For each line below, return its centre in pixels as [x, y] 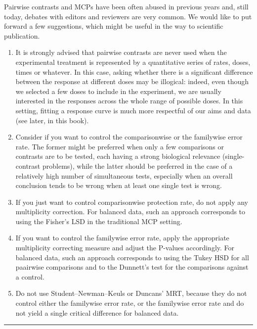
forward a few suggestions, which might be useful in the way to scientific [114, 26]
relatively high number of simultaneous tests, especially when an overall [124, 175]
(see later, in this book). [52, 120]
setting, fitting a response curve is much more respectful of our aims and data [133, 110]
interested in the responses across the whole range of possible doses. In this [129, 101]
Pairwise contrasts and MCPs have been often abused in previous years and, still [126, 6]
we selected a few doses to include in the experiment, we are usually [118, 91]
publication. [22, 35]
